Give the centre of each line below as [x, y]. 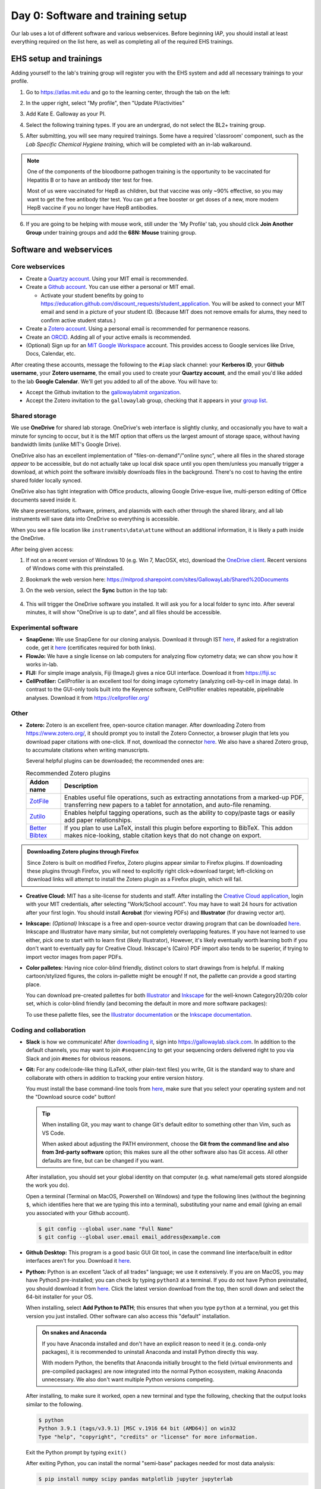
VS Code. [53, 1133]
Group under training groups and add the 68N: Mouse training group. [111, 232]
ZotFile [39, 801]
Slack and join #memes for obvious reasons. [79, 1058]
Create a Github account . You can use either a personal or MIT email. [111, 287]
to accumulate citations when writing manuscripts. [88, 750]
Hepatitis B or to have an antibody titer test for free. [90, 180]
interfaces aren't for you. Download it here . [78, 1261]
